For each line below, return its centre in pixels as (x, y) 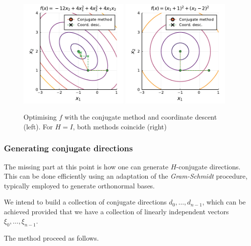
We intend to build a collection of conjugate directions (85, 202)
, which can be (224, 202)
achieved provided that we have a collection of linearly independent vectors (116, 211)
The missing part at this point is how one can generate (86, 166)
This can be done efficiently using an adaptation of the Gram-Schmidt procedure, (126, 176)
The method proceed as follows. (51, 238)
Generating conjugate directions (68, 148)
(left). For (38, 126)
